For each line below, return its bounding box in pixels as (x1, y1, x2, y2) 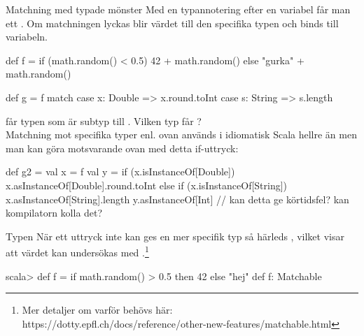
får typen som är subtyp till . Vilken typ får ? (6, 113, 202, 128)
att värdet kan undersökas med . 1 (6, 243, 149, 259)
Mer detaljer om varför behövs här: (22, 302, 173, 317)
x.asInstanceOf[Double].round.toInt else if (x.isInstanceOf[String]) (6, 177, 288, 192)
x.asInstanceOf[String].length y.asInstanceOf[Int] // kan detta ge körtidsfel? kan (6, 191, 349, 206)
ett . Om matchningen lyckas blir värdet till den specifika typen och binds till (6, 15, 339, 30)
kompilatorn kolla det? (6, 205, 103, 220)
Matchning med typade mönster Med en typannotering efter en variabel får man (6, 2, 351, 16)
